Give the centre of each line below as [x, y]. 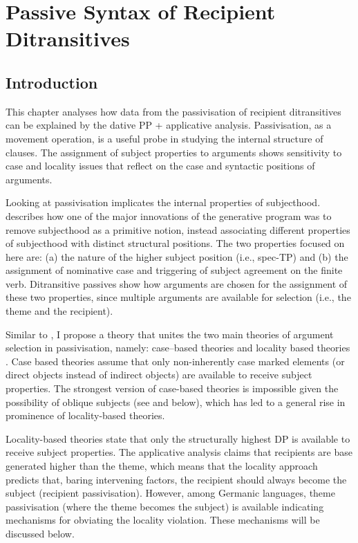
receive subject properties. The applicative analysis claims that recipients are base [179, 452]
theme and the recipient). [59, 311]
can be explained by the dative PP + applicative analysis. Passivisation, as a [169, 125]
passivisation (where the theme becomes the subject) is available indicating [165, 506]
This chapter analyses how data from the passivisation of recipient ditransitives [173, 111]
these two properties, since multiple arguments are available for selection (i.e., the [178, 297]
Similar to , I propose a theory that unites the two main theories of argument [170, 334]
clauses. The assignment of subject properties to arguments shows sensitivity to [174, 152]
